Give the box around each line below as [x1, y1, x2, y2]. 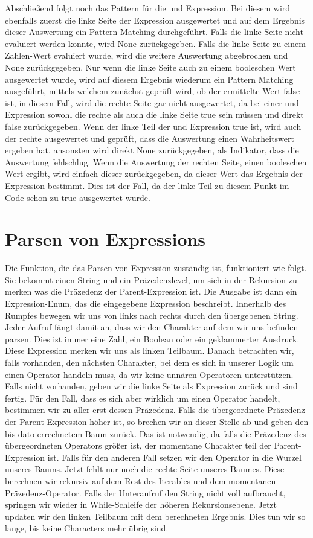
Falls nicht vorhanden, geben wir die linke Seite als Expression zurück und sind [5, 380, 298, 392]
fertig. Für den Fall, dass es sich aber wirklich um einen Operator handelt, [5, 391, 280, 404]
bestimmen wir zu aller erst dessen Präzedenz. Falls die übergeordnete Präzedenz [5, 403, 305, 416]
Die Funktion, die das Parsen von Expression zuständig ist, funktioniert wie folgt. [5, 261, 307, 274]
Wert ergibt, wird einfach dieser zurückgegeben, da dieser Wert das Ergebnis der [5, 167, 303, 180]
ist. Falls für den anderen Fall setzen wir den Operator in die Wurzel [47, 450, 302, 463]
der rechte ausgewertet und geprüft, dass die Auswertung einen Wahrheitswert [5, 132, 294, 144]
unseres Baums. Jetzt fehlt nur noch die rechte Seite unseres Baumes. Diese [5, 463, 285, 475]
